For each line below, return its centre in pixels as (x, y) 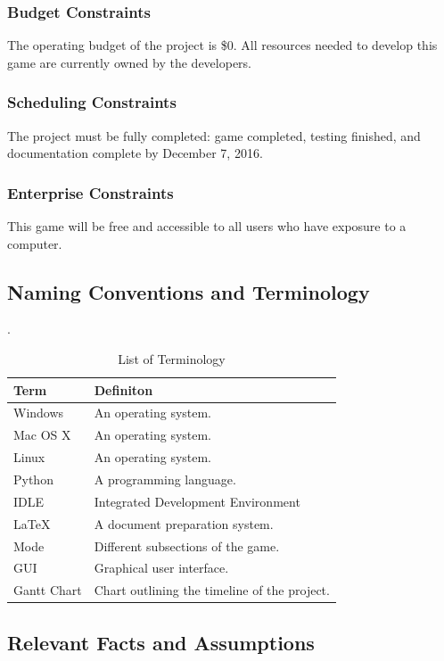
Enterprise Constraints (90, 192)
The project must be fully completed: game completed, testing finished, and (214, 135)
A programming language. (165, 479)
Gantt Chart (48, 590)
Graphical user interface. (161, 568)
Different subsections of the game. (187, 545)
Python (33, 479)
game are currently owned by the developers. (129, 62)
